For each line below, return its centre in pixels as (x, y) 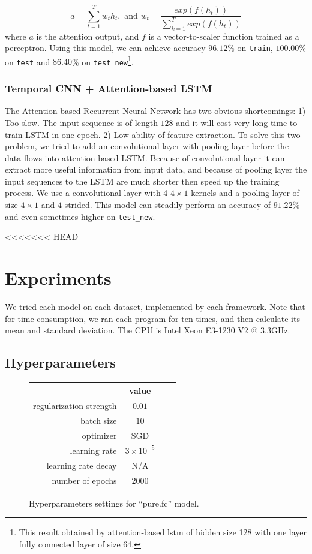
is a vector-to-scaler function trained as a (224, 36)
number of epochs (84, 480)
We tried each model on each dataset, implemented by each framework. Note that (155, 307)
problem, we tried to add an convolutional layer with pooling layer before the (147, 146)
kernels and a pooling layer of (245, 193)
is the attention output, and (88, 36)
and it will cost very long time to (237, 122)
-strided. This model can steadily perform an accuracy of (166, 205)
